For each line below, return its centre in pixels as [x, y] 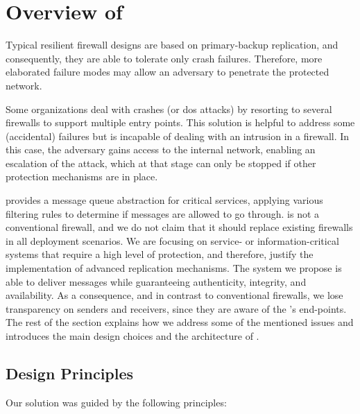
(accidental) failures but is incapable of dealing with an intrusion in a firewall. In [178, 136]
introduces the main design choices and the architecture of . [132, 336]
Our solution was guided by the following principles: [116, 402]
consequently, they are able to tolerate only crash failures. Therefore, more [164, 58]
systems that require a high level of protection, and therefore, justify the [160, 254]
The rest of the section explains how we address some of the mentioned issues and [180, 322]
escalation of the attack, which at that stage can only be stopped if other [161, 163]
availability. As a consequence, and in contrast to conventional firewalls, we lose [174, 295]
